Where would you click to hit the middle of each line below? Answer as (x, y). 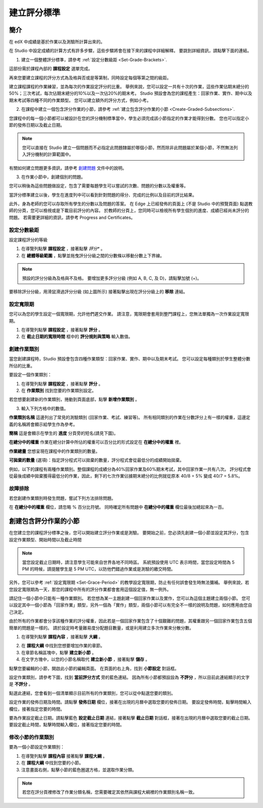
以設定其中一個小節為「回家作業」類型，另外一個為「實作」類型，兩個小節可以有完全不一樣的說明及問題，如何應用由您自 (131, 605)
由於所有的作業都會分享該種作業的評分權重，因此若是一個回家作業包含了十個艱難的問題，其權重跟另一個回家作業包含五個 (131, 621)
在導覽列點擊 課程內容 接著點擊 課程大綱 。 (64, 756)
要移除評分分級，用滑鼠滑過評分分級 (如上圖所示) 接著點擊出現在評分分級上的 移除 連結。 (98, 291)
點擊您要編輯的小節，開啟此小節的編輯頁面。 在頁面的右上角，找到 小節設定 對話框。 (94, 668)
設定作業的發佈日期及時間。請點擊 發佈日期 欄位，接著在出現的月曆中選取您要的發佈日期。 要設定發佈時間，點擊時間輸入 (130, 702)
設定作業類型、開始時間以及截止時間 (45, 539)
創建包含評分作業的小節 (44, 521)
